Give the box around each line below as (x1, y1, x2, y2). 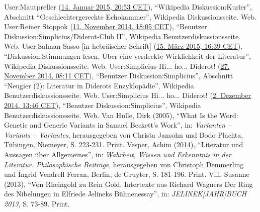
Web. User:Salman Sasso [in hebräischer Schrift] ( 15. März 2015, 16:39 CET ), (4, 41, 243, 51)
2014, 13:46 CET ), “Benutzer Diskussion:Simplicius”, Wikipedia (4, 99, 201, 110)
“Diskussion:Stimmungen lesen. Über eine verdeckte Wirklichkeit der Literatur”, (4, 50, 251, 61)
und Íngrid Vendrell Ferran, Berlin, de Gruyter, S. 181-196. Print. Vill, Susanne (4, 169, 249, 179)
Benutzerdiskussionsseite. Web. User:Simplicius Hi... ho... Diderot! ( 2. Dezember (4, 90, 251, 100)
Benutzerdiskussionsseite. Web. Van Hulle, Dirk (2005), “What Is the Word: (4, 110, 238, 120)
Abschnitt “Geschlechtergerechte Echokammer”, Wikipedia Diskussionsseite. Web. (4, 11, 256, 22)
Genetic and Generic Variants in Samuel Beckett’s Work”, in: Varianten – (4, 120, 232, 130)
